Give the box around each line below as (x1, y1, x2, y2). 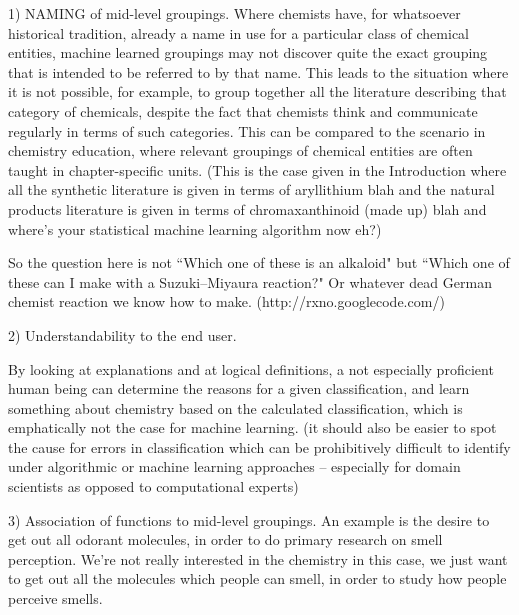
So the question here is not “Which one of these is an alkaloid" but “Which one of (8, 252, 510, 273)
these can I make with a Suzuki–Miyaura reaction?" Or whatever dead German (8, 271, 492, 292)
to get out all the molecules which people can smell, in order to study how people (8, 568, 507, 589)
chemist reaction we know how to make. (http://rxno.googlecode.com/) (8, 291, 445, 312)
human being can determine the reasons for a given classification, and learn (8, 378, 470, 399)
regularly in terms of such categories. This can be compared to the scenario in (8, 120, 486, 141)
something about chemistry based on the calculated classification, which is (8, 397, 463, 418)
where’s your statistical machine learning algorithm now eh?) (8, 218, 382, 239)
